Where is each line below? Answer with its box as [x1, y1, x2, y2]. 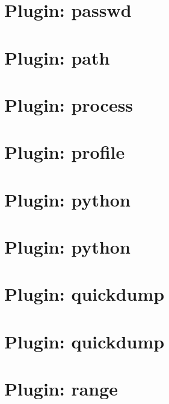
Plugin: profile [4, 139, 125, 164]
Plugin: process [4, 92, 134, 117]
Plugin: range [4, 376, 118, 401]
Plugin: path [4, 45, 110, 69]
